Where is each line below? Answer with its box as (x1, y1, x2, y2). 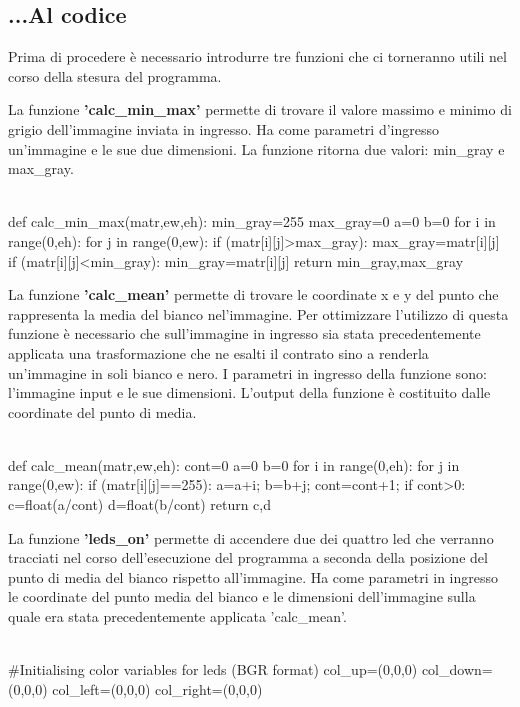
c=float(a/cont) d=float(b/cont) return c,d (8, 494, 272, 515)
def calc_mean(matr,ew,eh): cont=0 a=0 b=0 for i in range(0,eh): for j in (8, 454, 460, 475)
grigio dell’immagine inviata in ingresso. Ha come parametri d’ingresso (8, 118, 440, 139)
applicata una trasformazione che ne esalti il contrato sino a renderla (8, 342, 429, 363)
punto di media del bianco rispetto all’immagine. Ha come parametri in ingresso (8, 566, 498, 587)
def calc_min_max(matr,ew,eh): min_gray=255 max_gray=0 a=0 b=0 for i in (8, 211, 496, 232)
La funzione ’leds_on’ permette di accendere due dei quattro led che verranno (8, 527, 494, 548)
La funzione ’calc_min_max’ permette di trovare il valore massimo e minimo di (8, 99, 512, 120)
